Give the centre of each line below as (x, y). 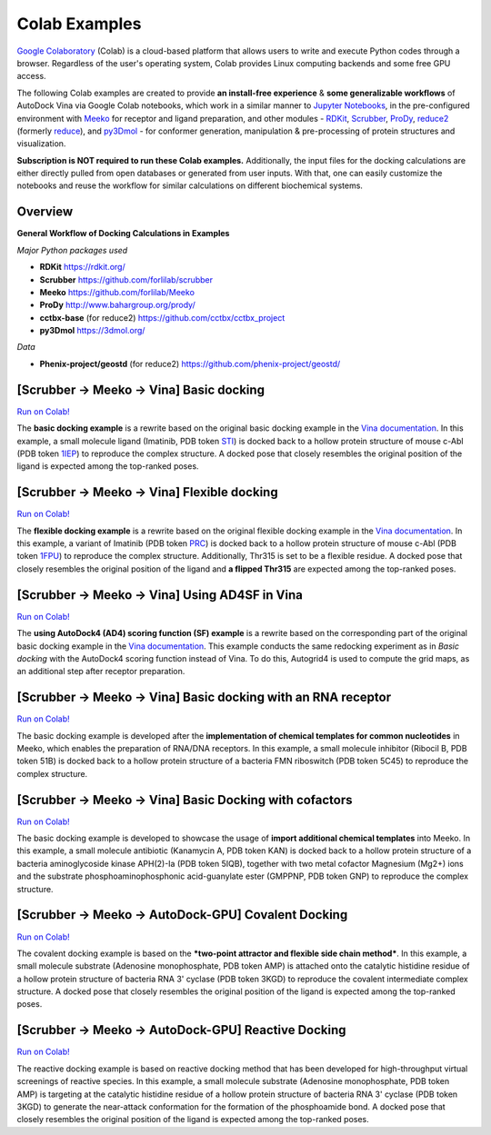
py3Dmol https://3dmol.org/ (92, 331)
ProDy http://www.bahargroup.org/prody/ (117, 305)
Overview (45, 212)
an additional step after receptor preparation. (101, 672)
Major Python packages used (72, 250)
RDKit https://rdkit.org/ (83, 267)
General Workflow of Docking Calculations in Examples (123, 234)
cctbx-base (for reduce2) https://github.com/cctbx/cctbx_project (162, 317)
